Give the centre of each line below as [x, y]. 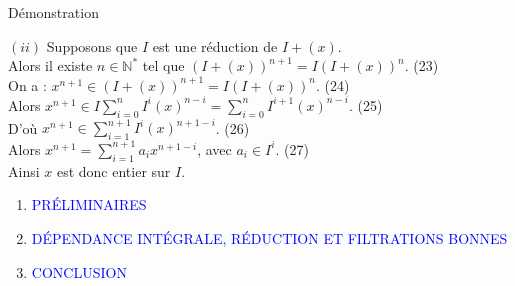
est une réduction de [215, 45]
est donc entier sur [113, 170]
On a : [27, 84]
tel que [163, 65]
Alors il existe [50, 65]
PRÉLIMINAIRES [89, 204]
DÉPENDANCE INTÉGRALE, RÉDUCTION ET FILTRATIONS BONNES [269, 237]
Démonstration [53, 12]
